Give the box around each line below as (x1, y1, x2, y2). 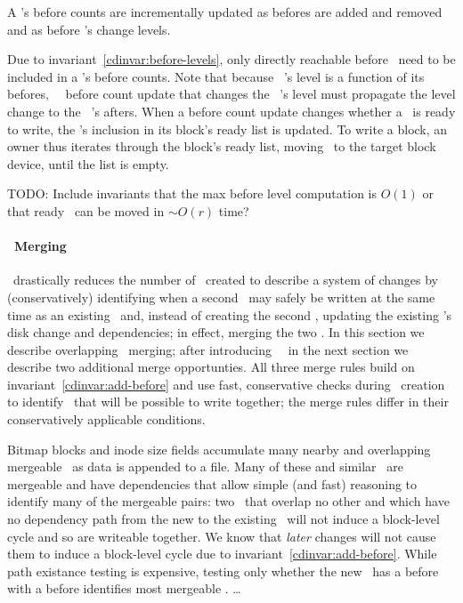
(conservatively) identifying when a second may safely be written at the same (7, 287, 435, 306)
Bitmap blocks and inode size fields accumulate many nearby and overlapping (7, 439, 431, 458)
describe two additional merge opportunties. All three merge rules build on (7, 358, 415, 376)
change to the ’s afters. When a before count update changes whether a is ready (7, 101, 456, 120)
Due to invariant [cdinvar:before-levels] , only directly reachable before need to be (7, 50, 456, 68)
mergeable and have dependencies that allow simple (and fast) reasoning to (7, 474, 418, 493)
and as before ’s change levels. (7, 20, 171, 38)
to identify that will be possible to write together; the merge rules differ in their (7, 392, 449, 411)
